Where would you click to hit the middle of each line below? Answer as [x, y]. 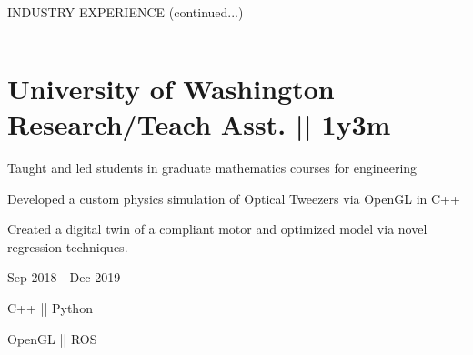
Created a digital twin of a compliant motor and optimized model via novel [217, 229]
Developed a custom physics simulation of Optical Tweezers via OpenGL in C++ [234, 198]
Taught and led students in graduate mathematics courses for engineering [212, 168]
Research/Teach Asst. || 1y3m [199, 124]
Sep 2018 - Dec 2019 [64, 277]
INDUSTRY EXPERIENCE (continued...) [126, 12]
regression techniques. [68, 246]
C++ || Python [50, 308]
